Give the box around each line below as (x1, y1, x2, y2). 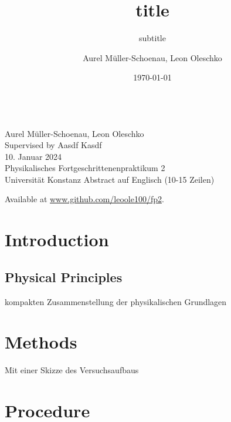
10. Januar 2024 (5, 150, 62, 162)
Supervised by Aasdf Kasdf (5, 139, 102, 151)
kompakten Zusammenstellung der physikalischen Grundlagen (5, 295, 227, 307)
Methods (5, 330, 77, 354)
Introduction (5, 227, 109, 252)
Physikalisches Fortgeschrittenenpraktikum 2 (5, 162, 165, 174)
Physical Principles (5, 267, 123, 286)
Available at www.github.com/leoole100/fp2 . (5, 193, 164, 205)
